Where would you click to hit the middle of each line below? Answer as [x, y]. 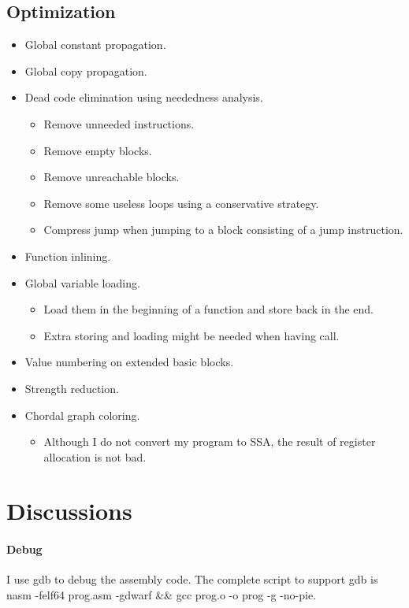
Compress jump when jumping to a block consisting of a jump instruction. [223, 230]
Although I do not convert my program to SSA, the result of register [210, 441]
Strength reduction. [72, 388]
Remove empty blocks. [98, 150]
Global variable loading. [82, 282]
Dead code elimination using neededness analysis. [144, 97]
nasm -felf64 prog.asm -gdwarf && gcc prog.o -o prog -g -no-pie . [162, 595]
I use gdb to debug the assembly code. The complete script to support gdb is [192, 579]
